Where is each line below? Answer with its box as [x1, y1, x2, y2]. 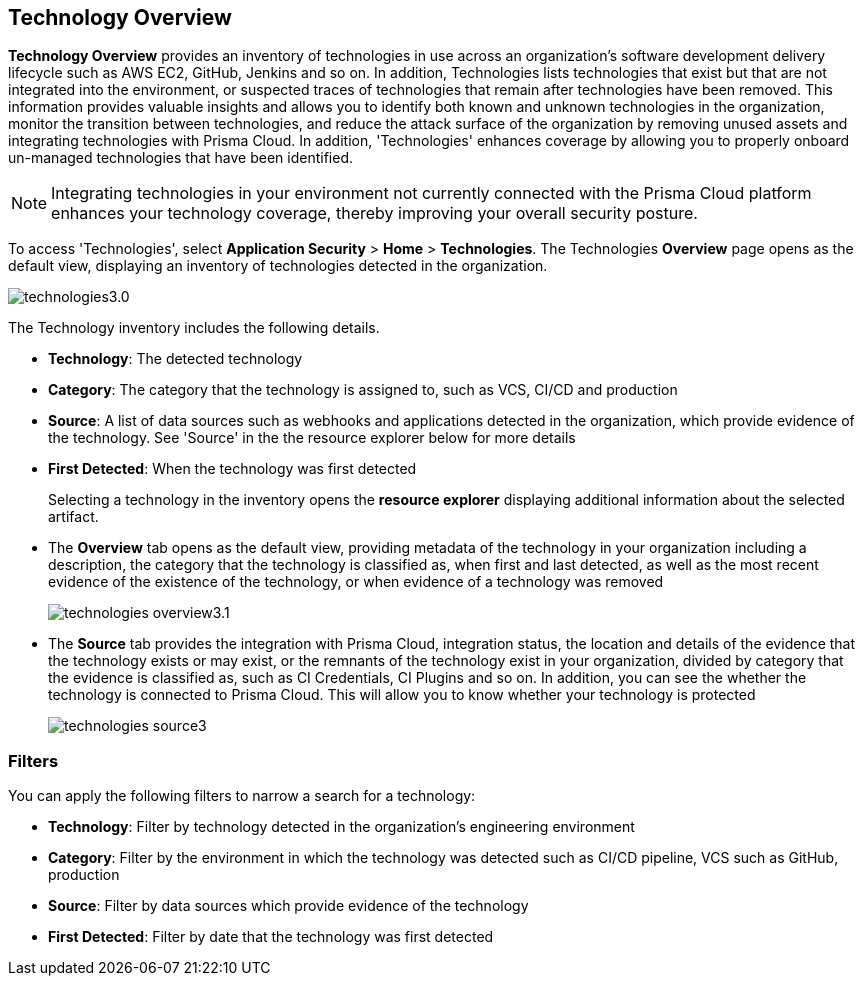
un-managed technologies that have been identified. [8, 149, 353, 167]
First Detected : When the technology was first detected [48, 460, 417, 478]
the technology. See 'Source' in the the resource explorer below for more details [48, 429, 576, 447]
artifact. [48, 508, 99, 526]
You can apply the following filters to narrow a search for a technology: [8, 787, 476, 805]
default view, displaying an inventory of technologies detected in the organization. [8, 257, 548, 275]
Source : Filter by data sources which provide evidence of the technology [48, 897, 529, 915]
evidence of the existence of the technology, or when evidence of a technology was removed [48, 573, 664, 591]
